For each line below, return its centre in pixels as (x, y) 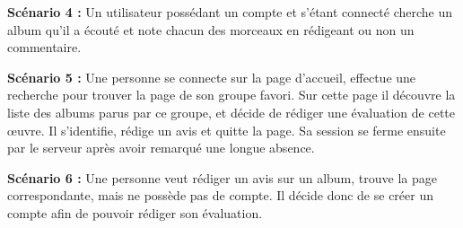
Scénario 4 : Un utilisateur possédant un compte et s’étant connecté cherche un (230, 12)
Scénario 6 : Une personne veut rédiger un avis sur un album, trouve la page (222, 177)
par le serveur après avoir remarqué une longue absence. (161, 148)
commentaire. (44, 47)
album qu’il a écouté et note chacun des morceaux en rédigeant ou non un (211, 29)
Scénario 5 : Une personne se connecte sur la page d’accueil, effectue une (212, 77)
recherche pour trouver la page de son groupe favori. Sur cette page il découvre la (231, 95)
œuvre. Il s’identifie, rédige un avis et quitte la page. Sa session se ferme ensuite (227, 130)
